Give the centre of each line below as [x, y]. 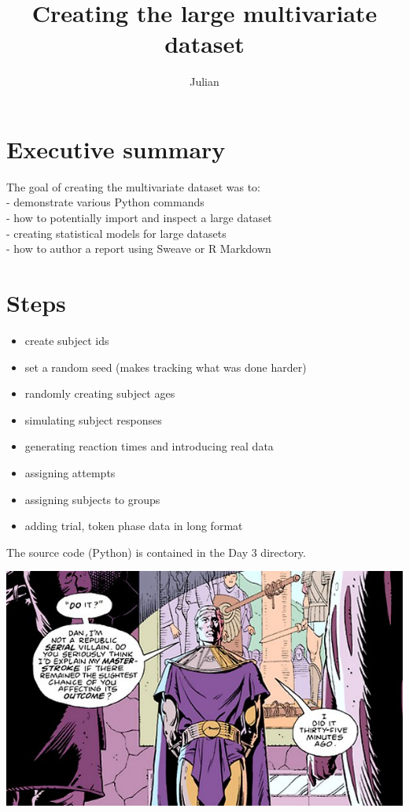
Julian [204, 82]
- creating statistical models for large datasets [116, 233]
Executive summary [116, 148]
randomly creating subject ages [100, 393]
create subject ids [67, 340]
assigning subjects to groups [92, 499]
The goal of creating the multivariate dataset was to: [133, 186]
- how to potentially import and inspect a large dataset [139, 218]
